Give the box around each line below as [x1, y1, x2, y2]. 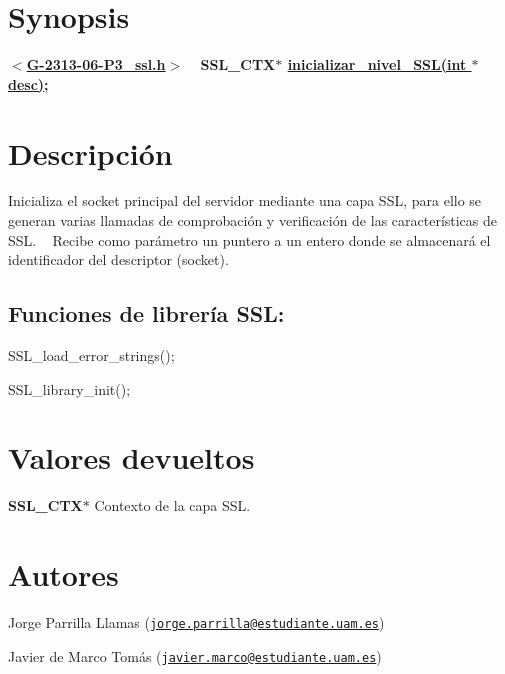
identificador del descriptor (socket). [8, 249, 229, 270]
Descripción [8, 132, 173, 173]
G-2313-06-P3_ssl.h [26, 54, 166, 75]
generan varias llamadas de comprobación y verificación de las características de [8, 210, 498, 231]
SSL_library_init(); [8, 378, 131, 399]
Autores [8, 554, 119, 595]
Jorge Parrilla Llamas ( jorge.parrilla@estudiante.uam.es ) [8, 612, 385, 633]
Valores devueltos [8, 437, 255, 478]
